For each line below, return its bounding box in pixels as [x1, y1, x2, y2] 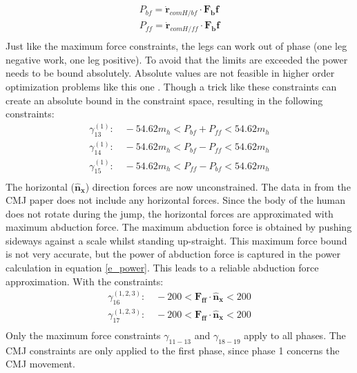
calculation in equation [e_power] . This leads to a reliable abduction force [6, 260, 319, 275]
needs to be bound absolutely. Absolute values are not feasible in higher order [6, 66, 335, 80]
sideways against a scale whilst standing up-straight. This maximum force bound [6, 233, 347, 247]
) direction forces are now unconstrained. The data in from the [85, 179, 351, 193]
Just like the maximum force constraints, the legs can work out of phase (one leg [6, 39, 347, 53]
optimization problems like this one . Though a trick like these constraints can [6, 79, 337, 93]
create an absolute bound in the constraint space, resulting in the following [6, 93, 323, 107]
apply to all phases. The [244, 327, 346, 342]
